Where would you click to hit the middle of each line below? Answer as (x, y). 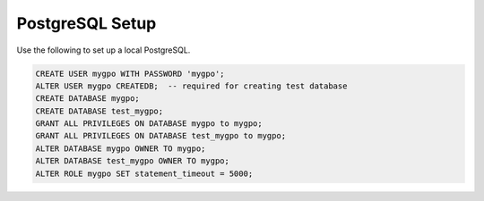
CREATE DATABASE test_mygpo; (99, 111)
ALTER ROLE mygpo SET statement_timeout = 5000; (144, 173)
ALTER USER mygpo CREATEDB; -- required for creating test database (191, 86)
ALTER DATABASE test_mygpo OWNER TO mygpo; (133, 161)
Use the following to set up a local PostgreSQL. (104, 50)
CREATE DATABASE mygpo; (88, 99)
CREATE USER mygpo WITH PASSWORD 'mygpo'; (130, 73)
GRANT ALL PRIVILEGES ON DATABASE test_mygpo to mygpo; (161, 136)
